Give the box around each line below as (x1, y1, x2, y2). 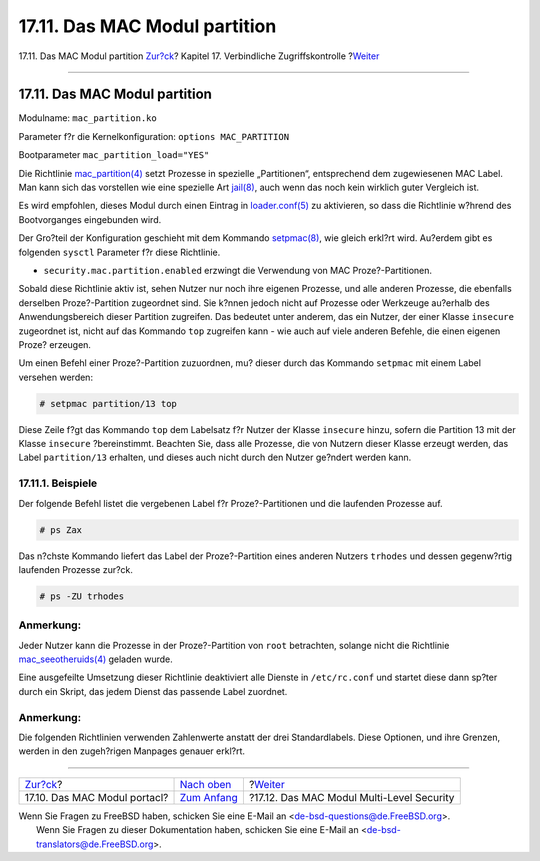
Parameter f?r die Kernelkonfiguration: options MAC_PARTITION (18, 130, 290, 142)
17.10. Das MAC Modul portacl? (24, 790, 169, 804)
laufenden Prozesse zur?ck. (18, 563, 134, 575)
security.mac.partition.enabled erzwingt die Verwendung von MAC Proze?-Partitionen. (43, 264, 433, 276)
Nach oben (179, 777, 232, 791)
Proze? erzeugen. (18, 338, 92, 350)
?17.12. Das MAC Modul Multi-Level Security (248, 790, 455, 804)
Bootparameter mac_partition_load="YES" (18, 149, 210, 161)
